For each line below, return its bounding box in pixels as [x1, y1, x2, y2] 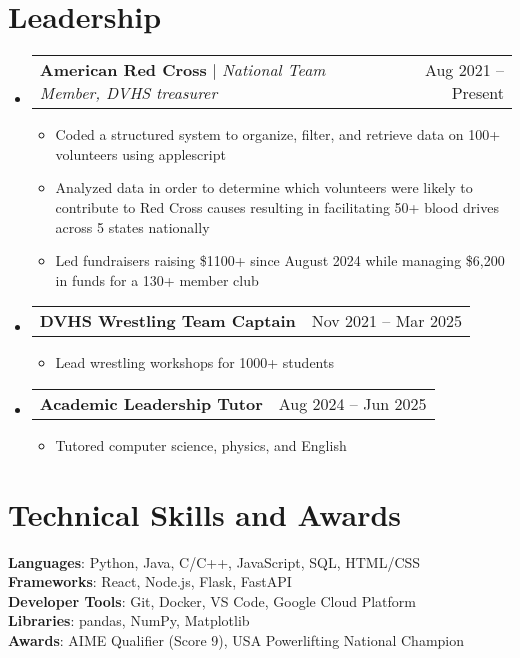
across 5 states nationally [55, 216, 210, 237]
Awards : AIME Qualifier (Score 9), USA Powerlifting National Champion [8, 629, 465, 650]
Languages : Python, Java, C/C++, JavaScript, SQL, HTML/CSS [8, 551, 421, 572]
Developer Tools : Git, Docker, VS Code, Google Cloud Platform [8, 590, 416, 611]
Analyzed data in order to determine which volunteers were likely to [55, 177, 473, 198]
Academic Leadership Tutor [39, 391, 263, 415]
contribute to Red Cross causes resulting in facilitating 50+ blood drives [55, 196, 499, 217]
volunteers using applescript [55, 143, 226, 164]
